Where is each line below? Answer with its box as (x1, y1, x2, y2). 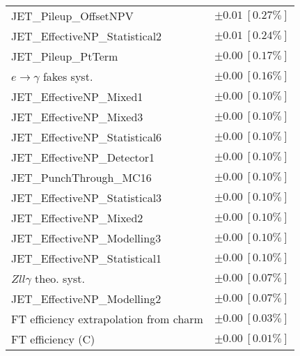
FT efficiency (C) (11, 331, 95, 347)
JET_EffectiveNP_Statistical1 (11, 250, 162, 266)
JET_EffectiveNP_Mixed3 (11, 109, 143, 125)
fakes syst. (42, 68, 93, 84)
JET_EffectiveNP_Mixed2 (11, 210, 143, 226)
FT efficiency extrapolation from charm (11, 311, 203, 327)
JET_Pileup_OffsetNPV (11, 8, 134, 24)
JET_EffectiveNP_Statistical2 (11, 28, 162, 44)
